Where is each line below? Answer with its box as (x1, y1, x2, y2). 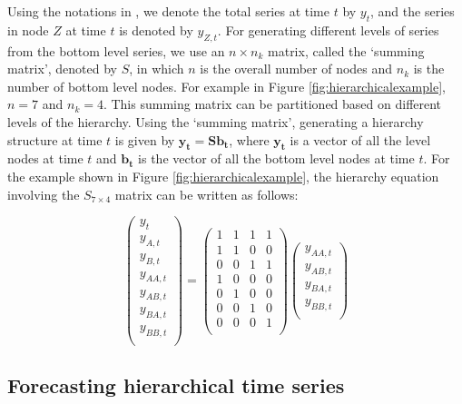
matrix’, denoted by (7, 59, 118, 78)
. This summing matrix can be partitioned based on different (103, 94, 442, 113)
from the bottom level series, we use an (7, 41, 225, 60)
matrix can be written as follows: (114, 184, 299, 203)
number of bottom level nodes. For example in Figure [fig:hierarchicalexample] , (7, 76, 446, 95)
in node (7, 20, 49, 39)
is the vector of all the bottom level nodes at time (138, 149, 415, 168)
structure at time (7, 130, 103, 149)
